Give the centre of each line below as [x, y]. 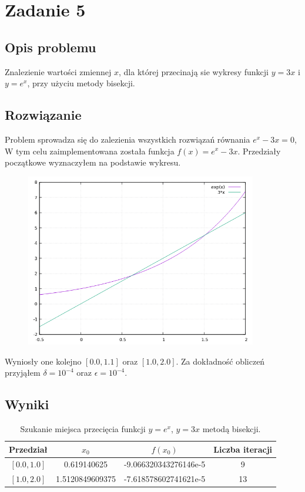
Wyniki [27, 404]
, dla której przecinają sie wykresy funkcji [194, 71]
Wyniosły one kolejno [43, 361]
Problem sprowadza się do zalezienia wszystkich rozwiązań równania [128, 139]
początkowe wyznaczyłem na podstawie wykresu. [93, 162]
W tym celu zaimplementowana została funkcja [90, 151]
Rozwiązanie [43, 115]
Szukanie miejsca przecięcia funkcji [83, 428]
